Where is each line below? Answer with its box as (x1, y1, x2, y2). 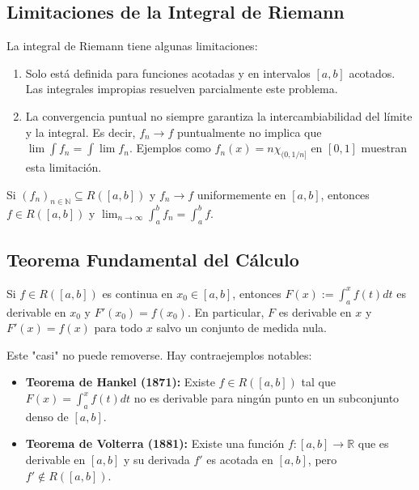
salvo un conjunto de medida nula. (156, 319, 327, 336)
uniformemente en (197, 185, 286, 202)
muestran (361, 139, 408, 156)
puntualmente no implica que (176, 123, 322, 140)
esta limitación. (25, 158, 102, 175)
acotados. (349, 64, 396, 81)
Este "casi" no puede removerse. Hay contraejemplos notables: (6, 346, 312, 363)
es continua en (102, 284, 173, 301)
